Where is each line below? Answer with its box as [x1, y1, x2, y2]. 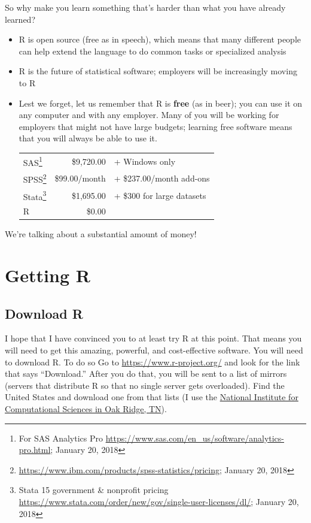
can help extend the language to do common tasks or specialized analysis [19, 44, 286, 57]
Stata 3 [23, 188, 47, 202]
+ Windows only [114, 155, 176, 167]
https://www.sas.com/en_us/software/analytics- [105, 431, 285, 444]
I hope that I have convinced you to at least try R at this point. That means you [5, 332, 302, 344]
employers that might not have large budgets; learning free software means [19, 120, 292, 132]
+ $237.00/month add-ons [114, 172, 210, 185]
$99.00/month [54, 172, 106, 185]
